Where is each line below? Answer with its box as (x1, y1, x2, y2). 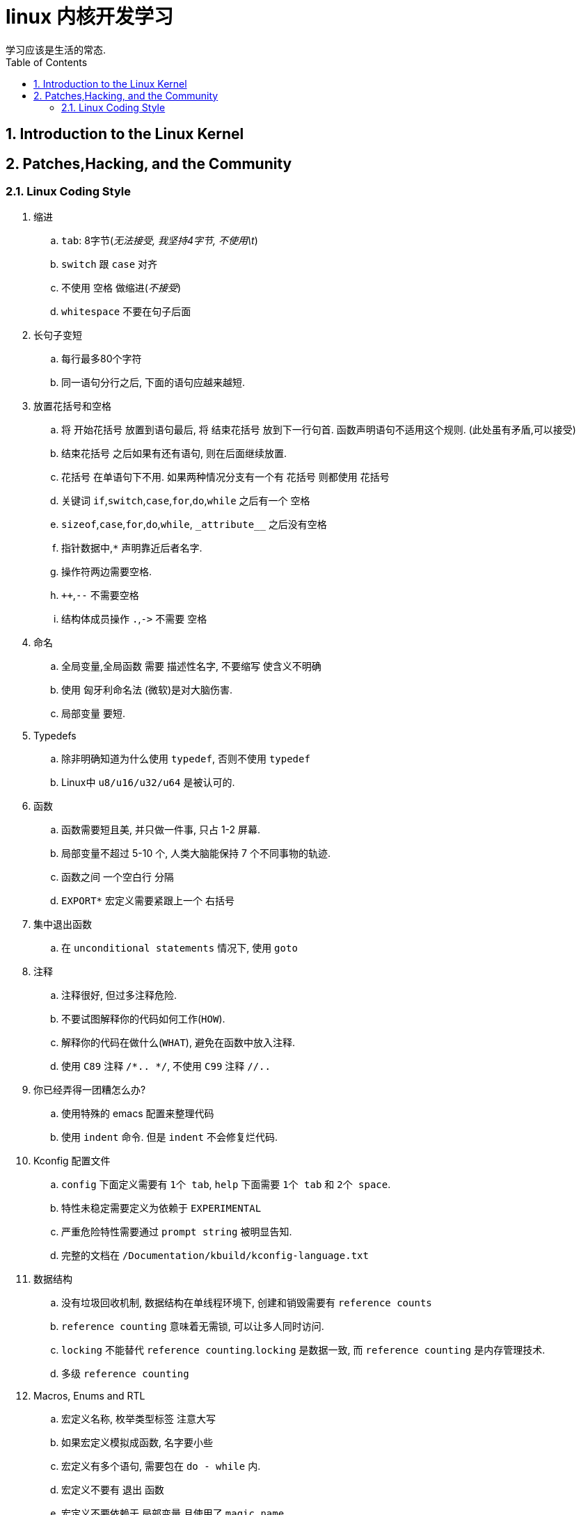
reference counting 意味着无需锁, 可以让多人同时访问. (61, 1320, 324, 1333)
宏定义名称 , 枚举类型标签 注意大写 (61, 1413, 216, 1425)
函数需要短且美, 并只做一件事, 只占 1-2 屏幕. (61, 824, 261, 836)
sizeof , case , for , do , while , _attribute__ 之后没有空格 (61, 518, 327, 531)
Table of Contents (6, 56, 88, 68)
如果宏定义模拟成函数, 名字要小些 (61, 1436, 213, 1449)
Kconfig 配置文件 (33, 1155, 111, 1167)
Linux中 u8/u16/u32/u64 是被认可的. (61, 776, 235, 789)
